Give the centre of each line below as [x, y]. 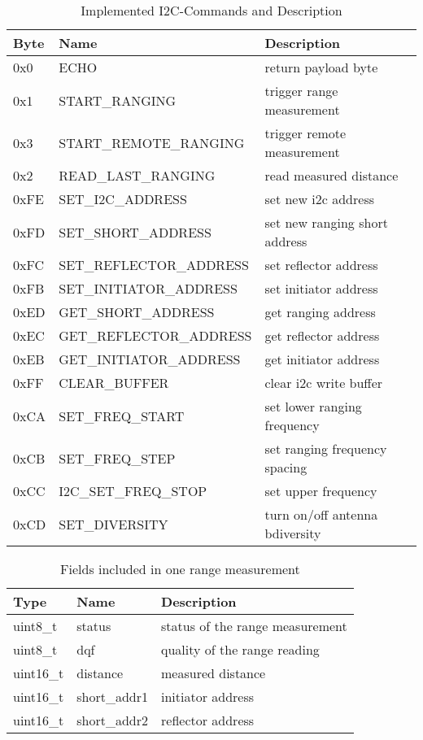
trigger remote [305, 133]
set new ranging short [326, 222]
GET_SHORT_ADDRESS [137, 312]
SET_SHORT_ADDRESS [135, 232]
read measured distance [331, 175]
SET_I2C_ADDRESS [123, 199]
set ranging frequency [326, 448]
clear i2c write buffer [324, 383]
